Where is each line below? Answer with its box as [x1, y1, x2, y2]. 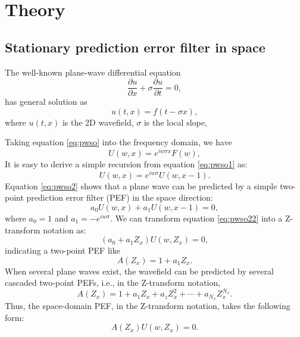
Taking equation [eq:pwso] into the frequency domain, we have [5, 136, 232, 148]
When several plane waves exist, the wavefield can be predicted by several [5, 264, 274, 277]
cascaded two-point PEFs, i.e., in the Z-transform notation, [5, 276, 221, 289]
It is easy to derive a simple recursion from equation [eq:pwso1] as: [5, 158, 248, 170]
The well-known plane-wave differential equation [5, 65, 181, 78]
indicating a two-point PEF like [5, 244, 120, 257]
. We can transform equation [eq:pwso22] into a [110, 211, 283, 224]
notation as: [43, 223, 86, 236]
